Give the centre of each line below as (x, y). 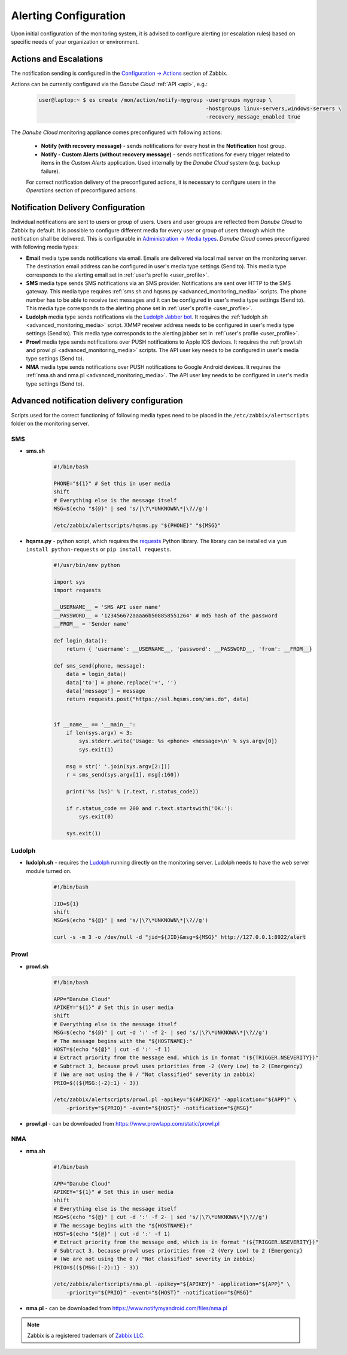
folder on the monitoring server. (50, 423)
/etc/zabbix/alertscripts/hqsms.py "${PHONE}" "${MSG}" (137, 525)
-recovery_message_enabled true (253, 117)
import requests (77, 590)
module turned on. (49, 871)
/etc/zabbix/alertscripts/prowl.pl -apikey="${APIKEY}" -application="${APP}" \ (175, 1100)
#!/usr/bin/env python (87, 565)
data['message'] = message (106, 691)
